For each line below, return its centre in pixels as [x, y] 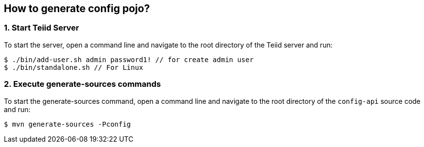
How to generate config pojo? [77, 8]
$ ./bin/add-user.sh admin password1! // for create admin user [129, 59]
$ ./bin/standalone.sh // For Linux [74, 67]
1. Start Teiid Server [42, 28]
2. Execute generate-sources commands [83, 84]
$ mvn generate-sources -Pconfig [68, 124]
